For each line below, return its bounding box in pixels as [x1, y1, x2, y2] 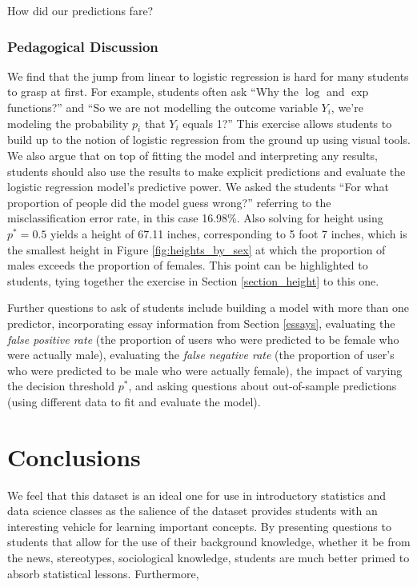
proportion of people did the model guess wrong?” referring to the [7, 194, 331, 210]
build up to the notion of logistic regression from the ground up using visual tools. [7, 131, 411, 148]
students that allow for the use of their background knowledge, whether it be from [7, 533, 411, 550]
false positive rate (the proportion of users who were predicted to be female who [7, 330, 399, 347]
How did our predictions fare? [7, 2, 154, 18]
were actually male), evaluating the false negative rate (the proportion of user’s [7, 346, 395, 363]
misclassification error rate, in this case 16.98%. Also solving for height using [7, 210, 383, 226]
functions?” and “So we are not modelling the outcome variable [7, 99, 318, 115]
